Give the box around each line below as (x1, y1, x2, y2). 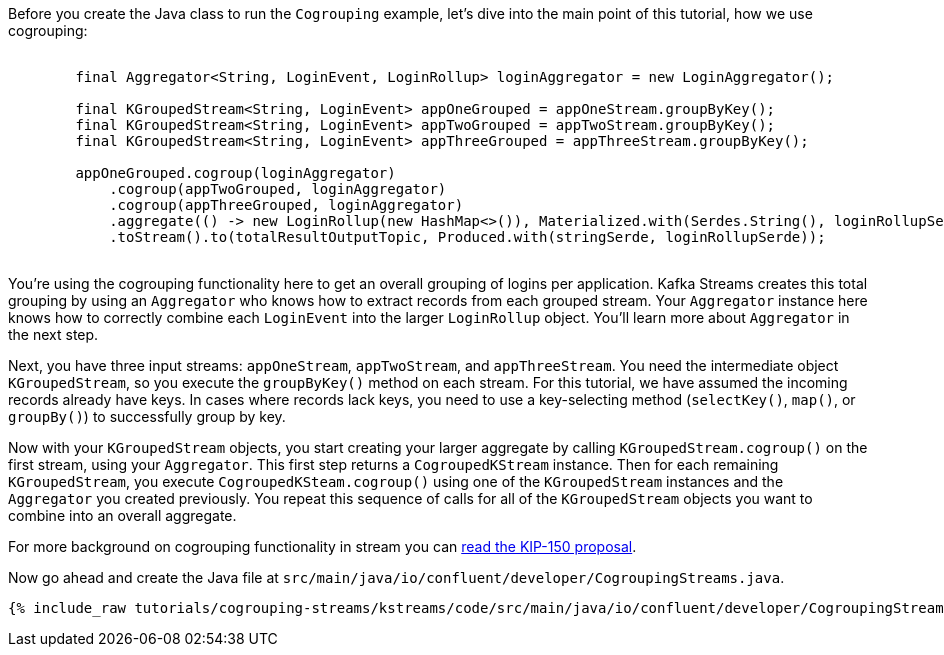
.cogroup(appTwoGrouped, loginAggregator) (109, 181, 447, 197)
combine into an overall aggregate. (8, 507, 237, 524)
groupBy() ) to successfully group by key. (8, 408, 286, 425)
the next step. (8, 326, 99, 343)
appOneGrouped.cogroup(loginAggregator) (75, 165, 396, 181)
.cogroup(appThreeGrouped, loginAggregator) (109, 197, 464, 213)
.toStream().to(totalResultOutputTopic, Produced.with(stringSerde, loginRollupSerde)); (109, 229, 826, 245)
